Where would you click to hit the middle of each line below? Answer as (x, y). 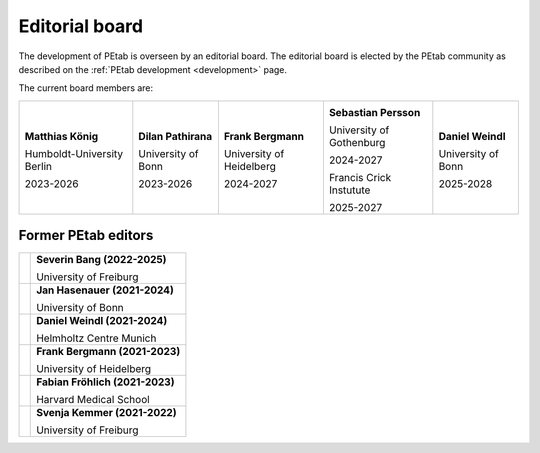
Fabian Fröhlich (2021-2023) (105, 382)
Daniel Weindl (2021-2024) (102, 321)
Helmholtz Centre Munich (96, 338)
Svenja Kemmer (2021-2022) (106, 413)
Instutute (349, 190)
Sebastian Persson (374, 112)
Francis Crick (360, 177)
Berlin (38, 166)
